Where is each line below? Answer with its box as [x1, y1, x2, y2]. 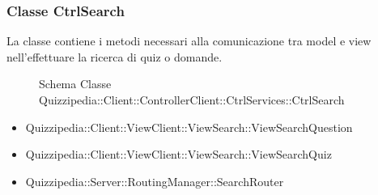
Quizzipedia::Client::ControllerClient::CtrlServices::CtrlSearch [39, 91, 345, 108]
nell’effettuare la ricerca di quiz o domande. [6, 48, 223, 65]
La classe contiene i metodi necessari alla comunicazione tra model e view [6, 32, 372, 49]
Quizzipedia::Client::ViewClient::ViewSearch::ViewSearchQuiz [25, 146, 332, 163]
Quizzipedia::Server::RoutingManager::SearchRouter [25, 172, 284, 189]
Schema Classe [39, 75, 112, 92]
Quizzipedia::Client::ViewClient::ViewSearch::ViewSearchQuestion [25, 118, 353, 135]
